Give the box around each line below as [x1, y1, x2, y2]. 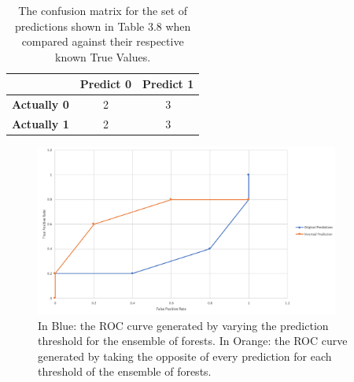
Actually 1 [12, 116, 69, 132]
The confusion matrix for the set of [18, 2, 188, 18]
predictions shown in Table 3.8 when [14, 17, 191, 34]
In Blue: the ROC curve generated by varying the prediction [38, 317, 329, 333]
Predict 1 [142, 76, 194, 92]
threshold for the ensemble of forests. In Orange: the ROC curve [38, 332, 348, 349]
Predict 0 [79, 76, 132, 92]
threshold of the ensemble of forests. [38, 363, 212, 380]
